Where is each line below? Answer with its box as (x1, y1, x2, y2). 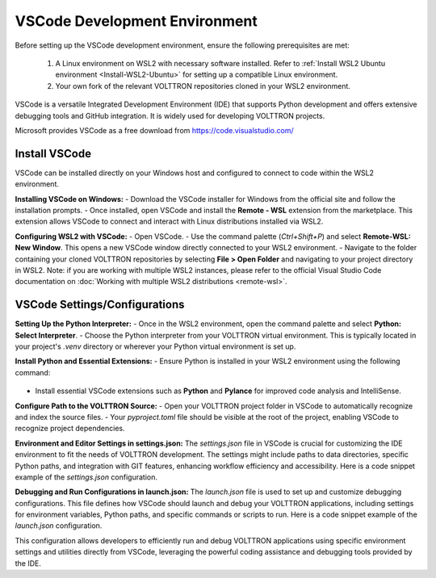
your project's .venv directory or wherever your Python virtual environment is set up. (15, 341, 296, 351)
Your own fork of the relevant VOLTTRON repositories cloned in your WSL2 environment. (55, 81, 351, 90)
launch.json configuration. (15, 521, 103, 530)
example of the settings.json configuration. (15, 472, 157, 482)
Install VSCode (15, 146, 92, 161)
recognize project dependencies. (15, 424, 125, 433)
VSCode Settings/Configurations (15, 298, 185, 312)
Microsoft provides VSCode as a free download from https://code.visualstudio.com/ (15, 125, 294, 135)
